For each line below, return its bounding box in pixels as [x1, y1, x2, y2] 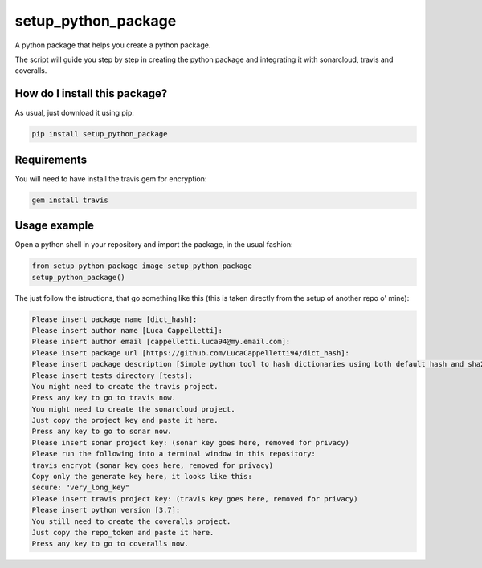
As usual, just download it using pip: [14, 108, 134, 118]
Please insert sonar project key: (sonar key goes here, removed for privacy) [31, 438, 349, 447]
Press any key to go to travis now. [31, 393, 177, 403]
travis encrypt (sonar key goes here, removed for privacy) [31, 460, 274, 469]
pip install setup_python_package [31, 129, 168, 139]
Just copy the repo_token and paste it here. [31, 528, 214, 537]
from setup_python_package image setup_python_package [31, 262, 252, 270]
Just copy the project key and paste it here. [31, 416, 219, 425]
